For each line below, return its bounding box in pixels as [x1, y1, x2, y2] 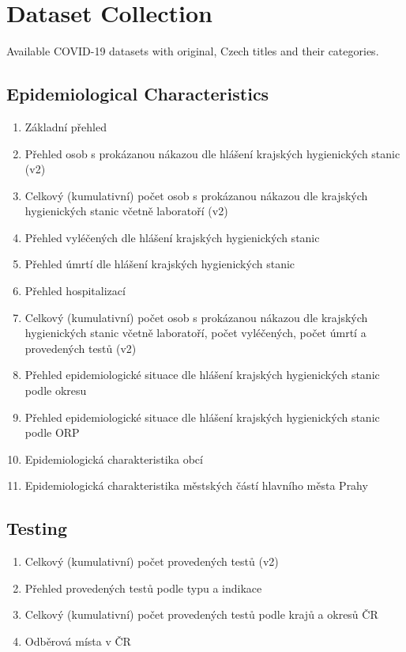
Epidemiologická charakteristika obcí [24, 450, 203, 467]
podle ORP [24, 424, 80, 441]
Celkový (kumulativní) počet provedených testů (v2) [24, 553, 279, 570]
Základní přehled [24, 118, 107, 135]
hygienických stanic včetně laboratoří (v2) [24, 203, 228, 219]
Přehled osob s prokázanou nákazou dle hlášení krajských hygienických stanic [24, 145, 400, 161]
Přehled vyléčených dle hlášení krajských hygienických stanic [24, 229, 320, 245]
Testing [6, 516, 67, 540]
